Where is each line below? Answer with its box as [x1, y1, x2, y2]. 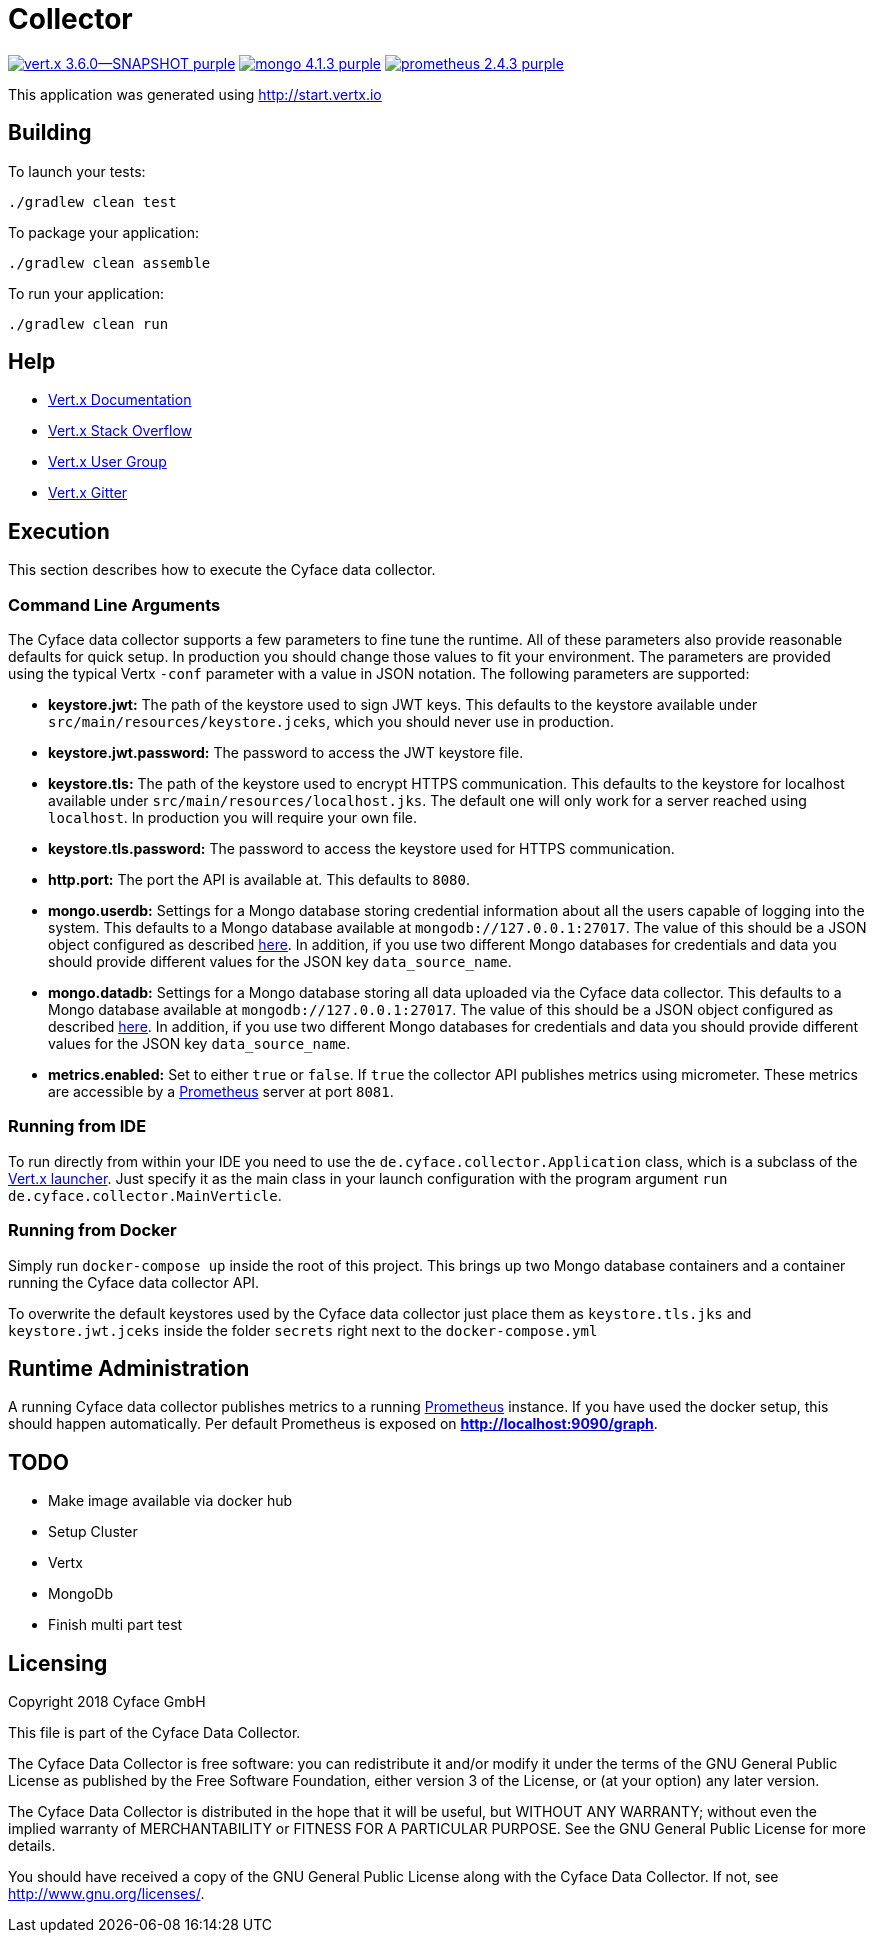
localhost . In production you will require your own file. [48, 809, 418, 827]
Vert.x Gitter [48, 484, 128, 502]
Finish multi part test [48, 1616, 183, 1634]
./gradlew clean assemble [8, 254, 211, 271]
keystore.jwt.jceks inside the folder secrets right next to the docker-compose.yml [8, 1321, 598, 1339]
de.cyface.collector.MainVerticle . [8, 1186, 282, 1204]
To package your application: [8, 223, 200, 241]
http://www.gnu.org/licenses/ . [8, 1885, 205, 1903]
